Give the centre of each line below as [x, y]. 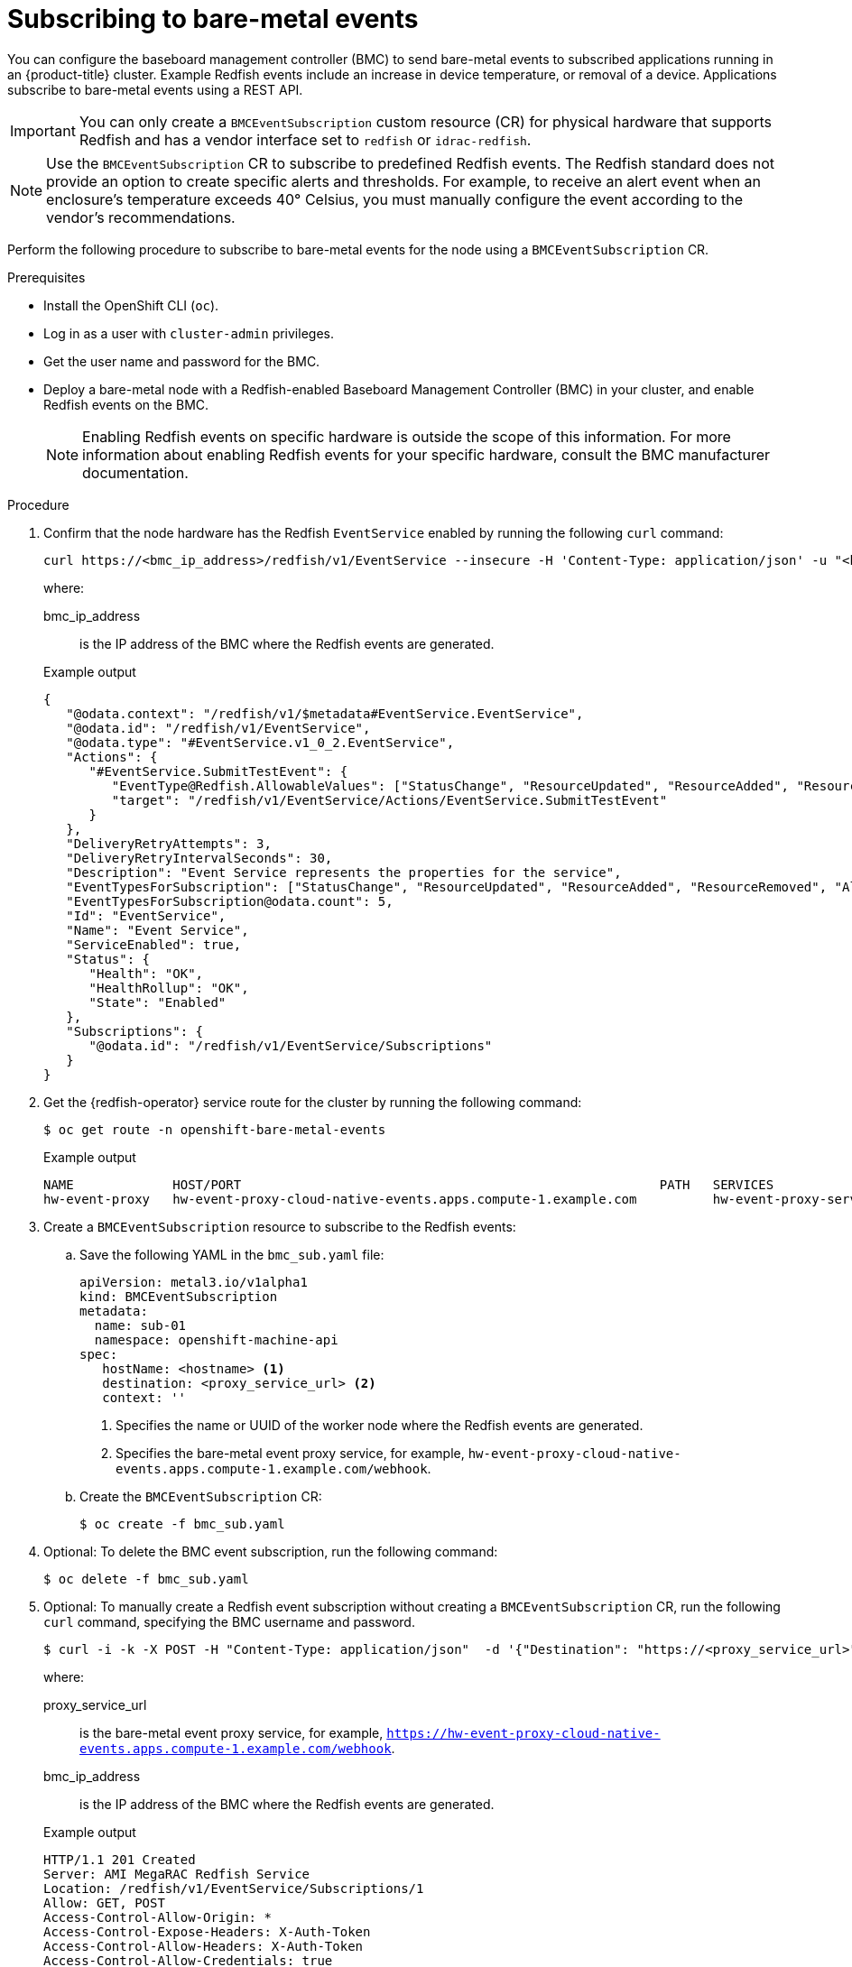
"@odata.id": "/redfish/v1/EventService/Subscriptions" [291, 1045]
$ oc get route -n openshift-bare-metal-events [215, 1129]
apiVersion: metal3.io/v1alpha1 [194, 1282]
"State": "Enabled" [157, 1002]
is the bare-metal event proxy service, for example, [232, 1732]
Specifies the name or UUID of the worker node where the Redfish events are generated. [380, 1425]
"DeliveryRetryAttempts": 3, [169, 843]
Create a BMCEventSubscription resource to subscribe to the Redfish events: [280, 1226]
